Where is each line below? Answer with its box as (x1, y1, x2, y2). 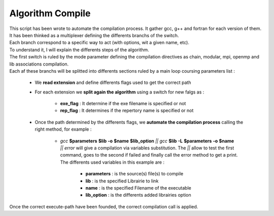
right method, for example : (35, 126, 92, 132)
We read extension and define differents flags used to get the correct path (35, 79, 191, 86)
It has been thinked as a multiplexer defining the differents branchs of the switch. (9, 32, 179, 38)
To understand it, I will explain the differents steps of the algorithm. (9, 46, 149, 53)
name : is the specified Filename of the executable (85, 184, 191, 191)
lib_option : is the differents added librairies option (85, 192, 191, 198)
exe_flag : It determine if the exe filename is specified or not (60, 101, 186, 107)
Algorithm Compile (9, 8, 91, 19)
